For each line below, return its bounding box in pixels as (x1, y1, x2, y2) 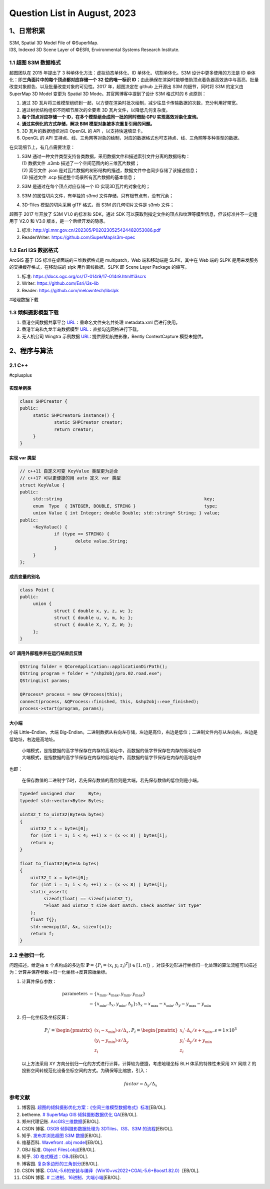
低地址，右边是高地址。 (9, 736, 57, 742)
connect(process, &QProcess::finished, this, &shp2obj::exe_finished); (19, 699, 199, 704)
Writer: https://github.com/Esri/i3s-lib (21, 280, 99, 286)
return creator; (54, 426, 94, 432)
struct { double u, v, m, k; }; (54, 615, 133, 621)
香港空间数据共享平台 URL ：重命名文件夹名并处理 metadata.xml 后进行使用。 (21, 319, 180, 325)
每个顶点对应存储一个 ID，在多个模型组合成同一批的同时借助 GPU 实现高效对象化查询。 (21, 114, 201, 120)
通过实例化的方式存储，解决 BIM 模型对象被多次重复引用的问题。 (21, 121, 155, 127)
